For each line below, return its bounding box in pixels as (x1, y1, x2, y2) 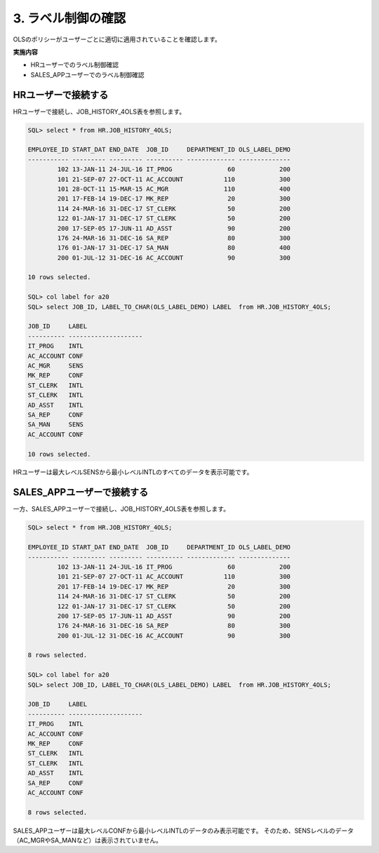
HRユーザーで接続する (13, 88, 109, 101)
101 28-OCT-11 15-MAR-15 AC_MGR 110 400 (57, 184, 291, 193)
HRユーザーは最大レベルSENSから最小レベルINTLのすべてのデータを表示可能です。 (13, 468, 253, 476)
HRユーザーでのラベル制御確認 (30, 60, 119, 69)
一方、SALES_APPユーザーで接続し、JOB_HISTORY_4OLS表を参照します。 (13, 505, 230, 513)
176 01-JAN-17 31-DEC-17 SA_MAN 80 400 (57, 244, 291, 252)
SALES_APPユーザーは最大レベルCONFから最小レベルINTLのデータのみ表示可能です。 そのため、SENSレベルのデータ (13, 826, 354, 835)
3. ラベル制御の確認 (13, 11, 126, 26)
